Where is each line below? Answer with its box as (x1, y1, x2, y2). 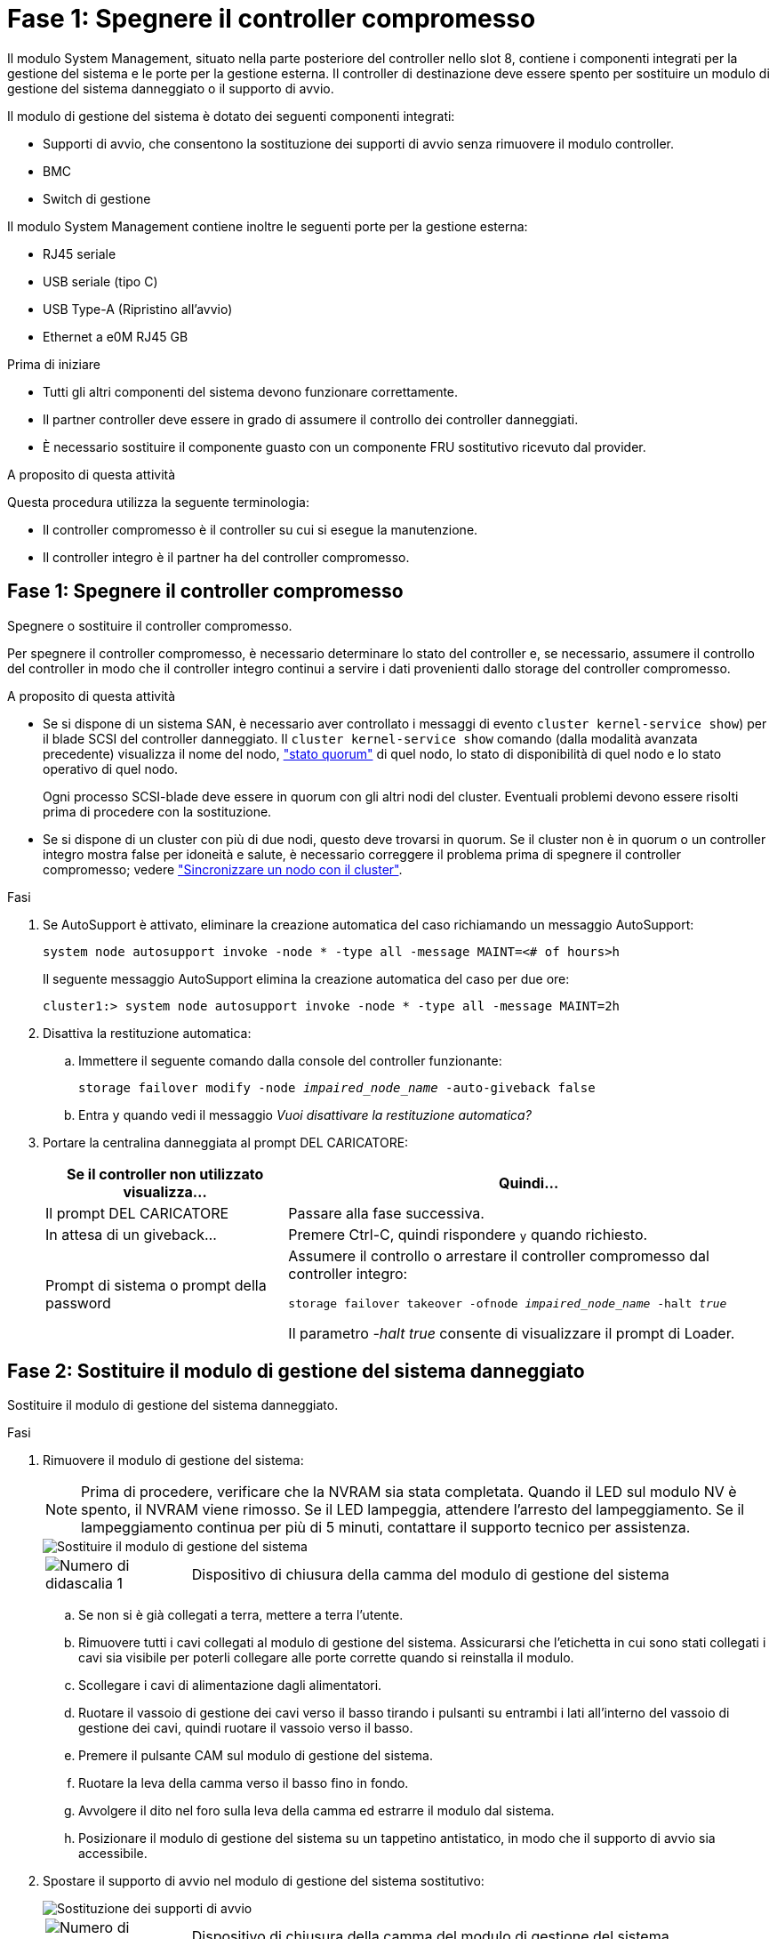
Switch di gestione (43, 190, 151, 206)
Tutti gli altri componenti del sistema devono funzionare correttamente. (43, 383, 459, 399)
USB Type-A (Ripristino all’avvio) (43, 301, 233, 317)
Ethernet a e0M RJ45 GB (43, 328, 188, 344)
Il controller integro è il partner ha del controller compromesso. (43, 549, 410, 565)
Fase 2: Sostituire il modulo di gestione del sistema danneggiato (7, 1360, 585, 1383)
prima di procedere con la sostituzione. (43, 803, 272, 819)
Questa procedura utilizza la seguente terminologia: (7, 494, 310, 510)
